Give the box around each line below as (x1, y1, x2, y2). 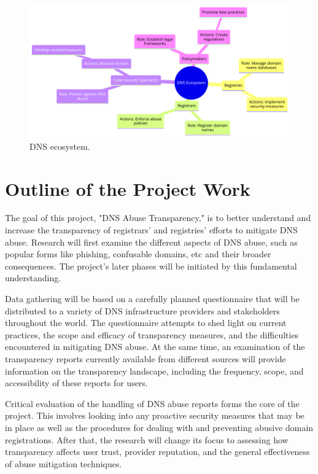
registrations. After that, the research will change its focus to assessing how (5, 433, 289, 446)
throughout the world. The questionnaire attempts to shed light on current (5, 316, 287, 329)
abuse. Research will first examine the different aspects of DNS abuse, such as (5, 235, 298, 248)
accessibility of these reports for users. (5, 376, 148, 389)
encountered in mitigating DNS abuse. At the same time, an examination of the (5, 340, 305, 353)
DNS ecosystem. (29, 139, 90, 152)
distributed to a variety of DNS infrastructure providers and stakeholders (5, 304, 280, 317)
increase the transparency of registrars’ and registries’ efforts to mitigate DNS (5, 223, 298, 236)
